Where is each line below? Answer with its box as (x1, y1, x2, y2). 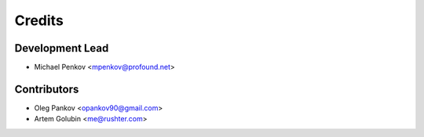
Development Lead (14, 41, 109, 55)
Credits (14, 12, 64, 29)
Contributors (14, 82, 79, 96)
